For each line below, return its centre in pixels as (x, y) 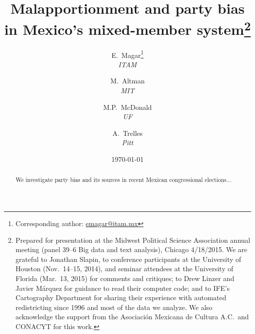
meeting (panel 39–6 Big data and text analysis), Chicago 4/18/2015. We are (131, 249)
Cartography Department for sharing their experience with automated (121, 297)
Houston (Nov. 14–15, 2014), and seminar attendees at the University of (124, 269)
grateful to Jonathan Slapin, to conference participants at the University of (128, 259)
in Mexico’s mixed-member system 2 (127, 28)
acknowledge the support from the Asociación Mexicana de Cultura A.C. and (132, 317)
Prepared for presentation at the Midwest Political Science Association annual (133, 240)
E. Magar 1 (127, 54)
